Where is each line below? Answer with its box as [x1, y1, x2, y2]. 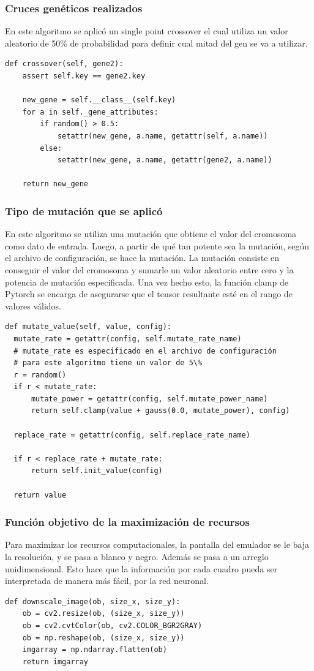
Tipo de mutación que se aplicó [5, 203, 163, 218]
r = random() [13, 370, 67, 379]
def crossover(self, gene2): [5, 59, 124, 69]
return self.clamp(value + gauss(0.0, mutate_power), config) [31, 406, 290, 415]
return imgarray [22, 657, 89, 666]
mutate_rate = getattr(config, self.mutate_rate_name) [13, 334, 242, 343]
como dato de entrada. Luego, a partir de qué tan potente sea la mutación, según [5, 239, 310, 252]
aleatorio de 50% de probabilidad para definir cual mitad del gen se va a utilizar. [5, 36, 308, 49]
